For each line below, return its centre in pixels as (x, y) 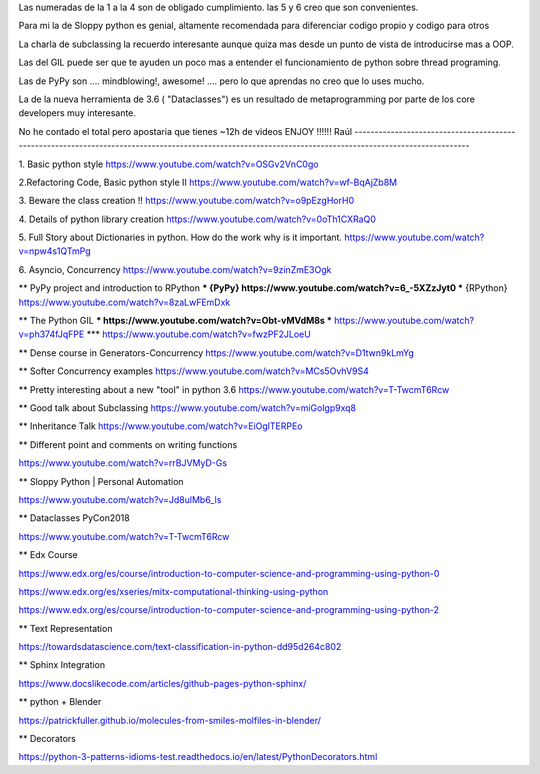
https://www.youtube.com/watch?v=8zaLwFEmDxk (124, 302)
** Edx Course (48, 555)
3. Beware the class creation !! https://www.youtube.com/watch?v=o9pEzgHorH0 (186, 201)
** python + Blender (60, 702)
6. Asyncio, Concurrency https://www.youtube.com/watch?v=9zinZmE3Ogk (175, 269)
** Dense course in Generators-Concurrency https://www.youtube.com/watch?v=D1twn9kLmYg (216, 352)
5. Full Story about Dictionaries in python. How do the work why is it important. (180, 237)
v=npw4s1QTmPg (55, 251)
